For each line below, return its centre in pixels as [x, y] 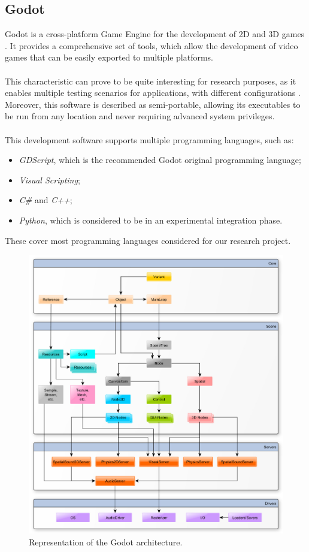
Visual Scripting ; [49, 180]
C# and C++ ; [46, 200]
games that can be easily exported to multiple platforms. [109, 57]
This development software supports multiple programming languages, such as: [149, 139]
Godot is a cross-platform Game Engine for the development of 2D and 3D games [155, 34]
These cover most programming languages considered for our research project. [148, 240]
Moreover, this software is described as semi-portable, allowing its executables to [153, 104]
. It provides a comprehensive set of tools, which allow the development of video [152, 45]
